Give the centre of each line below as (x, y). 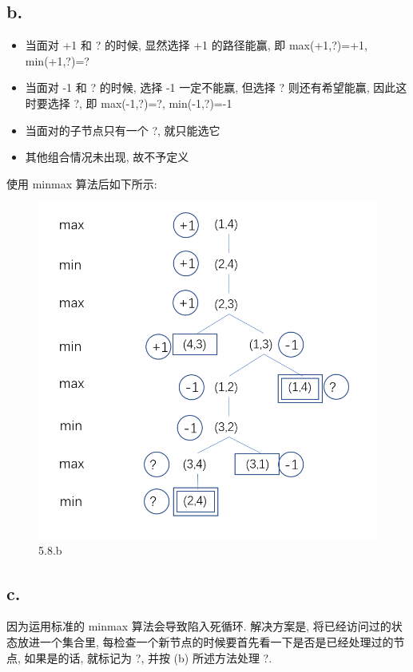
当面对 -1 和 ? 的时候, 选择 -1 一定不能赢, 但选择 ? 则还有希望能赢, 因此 (210, 87)
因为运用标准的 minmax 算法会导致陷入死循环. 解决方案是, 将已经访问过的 (199, 626)
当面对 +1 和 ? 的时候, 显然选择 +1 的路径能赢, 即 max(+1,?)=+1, (196, 45)
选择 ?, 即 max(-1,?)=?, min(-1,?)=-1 (140, 103)
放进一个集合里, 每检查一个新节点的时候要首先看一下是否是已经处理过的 (205, 642)
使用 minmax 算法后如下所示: (82, 183)
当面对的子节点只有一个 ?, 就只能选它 (123, 130)
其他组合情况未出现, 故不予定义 (107, 157)
